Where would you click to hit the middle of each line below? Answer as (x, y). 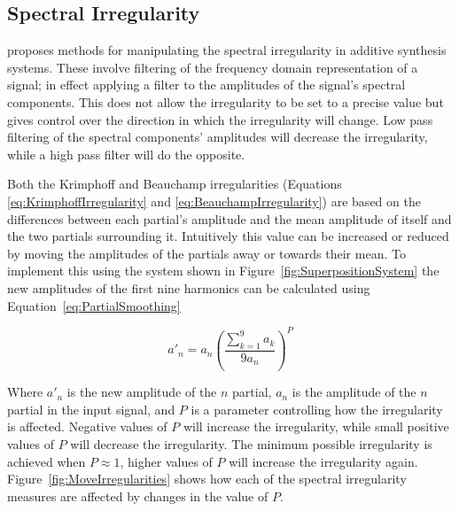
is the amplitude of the (354, 392)
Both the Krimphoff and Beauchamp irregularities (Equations (175, 184)
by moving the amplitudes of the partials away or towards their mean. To (206, 253)
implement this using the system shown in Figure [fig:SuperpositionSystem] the (223, 271)
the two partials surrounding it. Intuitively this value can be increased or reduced (228, 236)
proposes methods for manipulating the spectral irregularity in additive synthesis (227, 50)
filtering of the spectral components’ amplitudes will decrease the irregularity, (218, 137)
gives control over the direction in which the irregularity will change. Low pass (220, 119)
